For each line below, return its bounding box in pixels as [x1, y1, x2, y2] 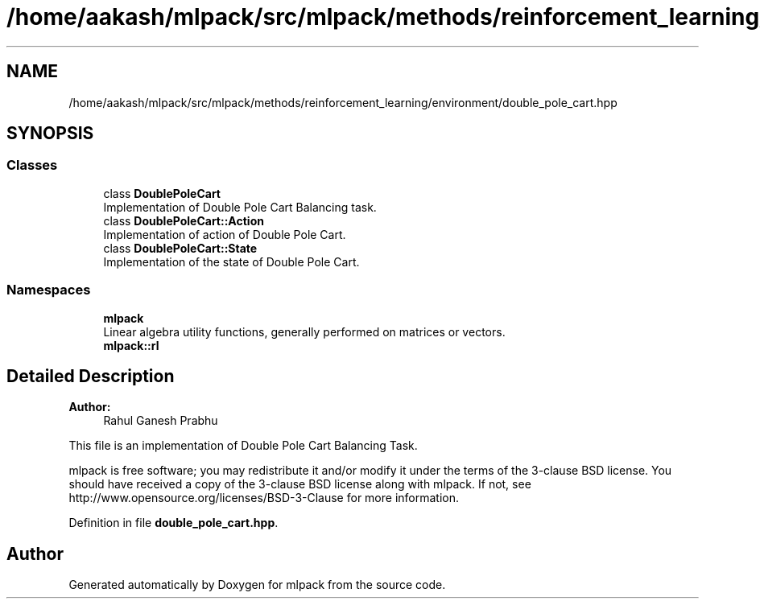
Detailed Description [6, 365, 175, 386]
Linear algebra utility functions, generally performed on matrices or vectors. [103, 324, 506, 339]
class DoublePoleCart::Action [103, 213, 264, 228]
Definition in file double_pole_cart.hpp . [68, 516, 279, 530]
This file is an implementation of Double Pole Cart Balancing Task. [68, 438, 418, 453]
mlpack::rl [103, 338, 159, 352]
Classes [6, 157, 58, 174]
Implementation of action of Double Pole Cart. [103, 227, 346, 241]
